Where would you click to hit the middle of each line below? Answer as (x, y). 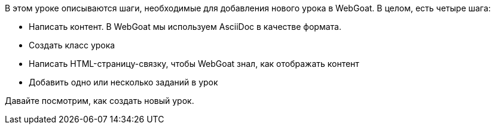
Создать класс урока (72, 45)
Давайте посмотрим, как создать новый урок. (100, 101)
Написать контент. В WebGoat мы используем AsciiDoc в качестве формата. (185, 27)
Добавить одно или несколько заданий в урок (123, 82)
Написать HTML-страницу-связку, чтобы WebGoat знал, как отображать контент (194, 64)
